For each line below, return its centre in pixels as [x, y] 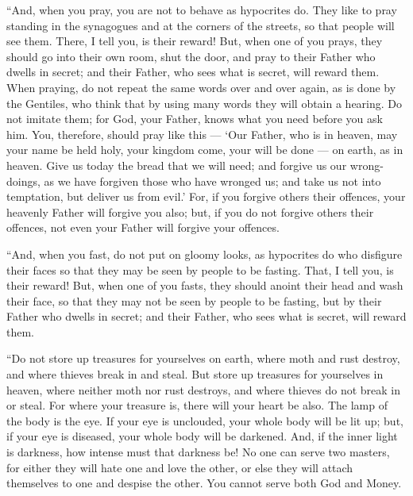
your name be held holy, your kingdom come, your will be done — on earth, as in [205, 150]
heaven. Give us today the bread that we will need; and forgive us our [177, 165]
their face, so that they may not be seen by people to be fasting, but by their [194, 300]
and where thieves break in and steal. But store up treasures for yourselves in [195, 374]
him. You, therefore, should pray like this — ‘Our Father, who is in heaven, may [202, 134]
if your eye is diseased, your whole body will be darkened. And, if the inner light [202, 436]
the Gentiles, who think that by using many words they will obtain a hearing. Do [205, 103]
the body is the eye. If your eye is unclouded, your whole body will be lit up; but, [205, 420]
